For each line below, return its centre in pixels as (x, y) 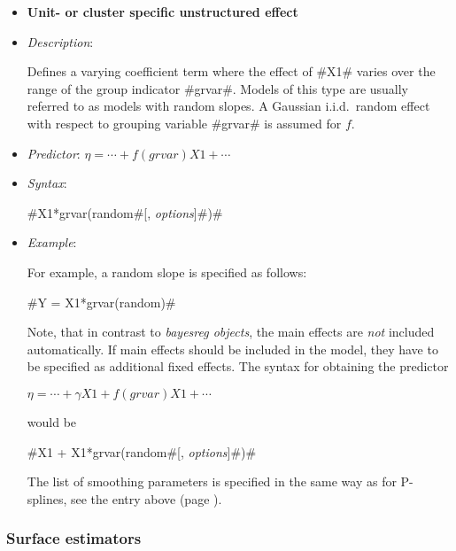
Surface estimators (74, 538)
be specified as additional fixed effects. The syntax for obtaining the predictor (238, 366)
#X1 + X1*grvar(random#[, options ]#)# (142, 451)
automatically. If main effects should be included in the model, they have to (232, 349)
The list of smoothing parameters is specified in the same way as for (212, 481)
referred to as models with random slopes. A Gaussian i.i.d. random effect (228, 106)
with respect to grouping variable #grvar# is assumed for (184, 123)
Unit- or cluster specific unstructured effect (162, 12)
